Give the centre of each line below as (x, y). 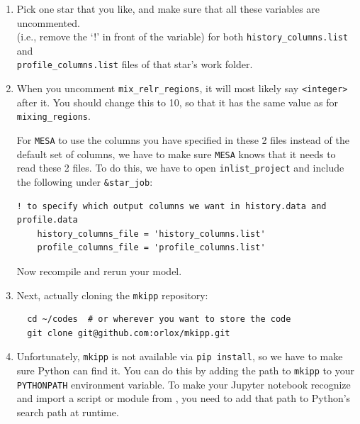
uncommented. (48, 22)
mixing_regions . (54, 116)
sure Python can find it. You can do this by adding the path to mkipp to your (185, 370)
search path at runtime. (68, 412)
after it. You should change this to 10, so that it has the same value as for (177, 102)
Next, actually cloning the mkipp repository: (112, 295)
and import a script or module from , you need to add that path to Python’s (184, 398)
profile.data (47, 220)
